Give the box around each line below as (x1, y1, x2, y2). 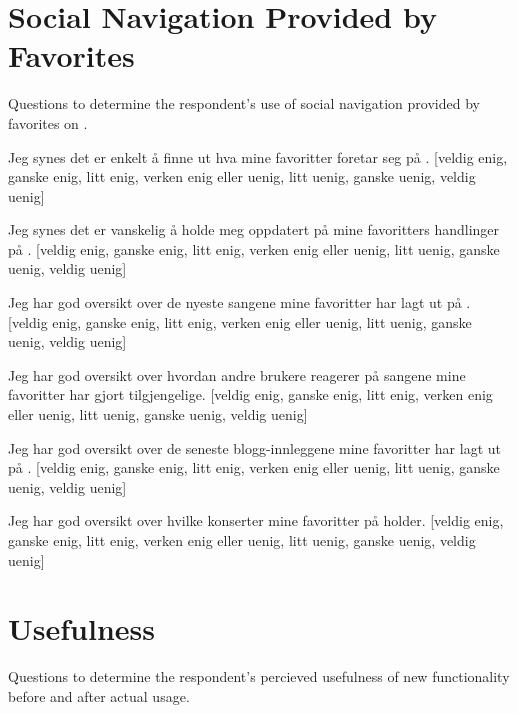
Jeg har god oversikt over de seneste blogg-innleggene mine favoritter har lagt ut (8, 437, 501, 458)
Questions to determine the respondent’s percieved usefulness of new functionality (8, 666, 510, 687)
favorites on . (8, 112, 88, 133)
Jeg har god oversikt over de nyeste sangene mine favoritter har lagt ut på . (8, 292, 471, 313)
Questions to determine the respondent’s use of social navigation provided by (8, 93, 480, 114)
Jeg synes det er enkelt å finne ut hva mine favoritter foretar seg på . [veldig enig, (8, 146, 508, 167)
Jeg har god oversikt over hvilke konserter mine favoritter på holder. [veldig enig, (8, 510, 504, 531)
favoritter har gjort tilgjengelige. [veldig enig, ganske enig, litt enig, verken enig (8, 384, 493, 405)
